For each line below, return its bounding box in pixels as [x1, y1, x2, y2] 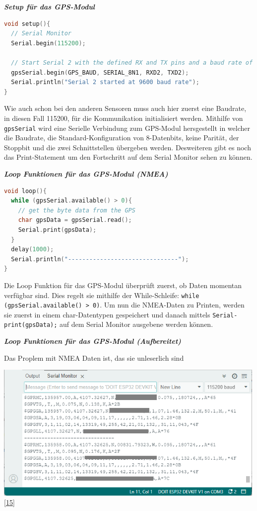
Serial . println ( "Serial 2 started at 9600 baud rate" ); [11, 79, 199, 86]
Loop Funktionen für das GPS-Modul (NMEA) [4, 168, 168, 179]
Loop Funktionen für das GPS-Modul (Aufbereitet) [4, 336, 181, 346]
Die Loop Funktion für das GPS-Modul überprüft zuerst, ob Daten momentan [4, 280, 242, 290]
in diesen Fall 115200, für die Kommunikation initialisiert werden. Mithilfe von [4, 112, 243, 123]
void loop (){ [4, 187, 47, 195]
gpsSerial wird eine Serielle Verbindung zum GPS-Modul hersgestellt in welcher [4, 122, 250, 133]
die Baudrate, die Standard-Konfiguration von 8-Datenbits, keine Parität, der [4, 132, 239, 143]
